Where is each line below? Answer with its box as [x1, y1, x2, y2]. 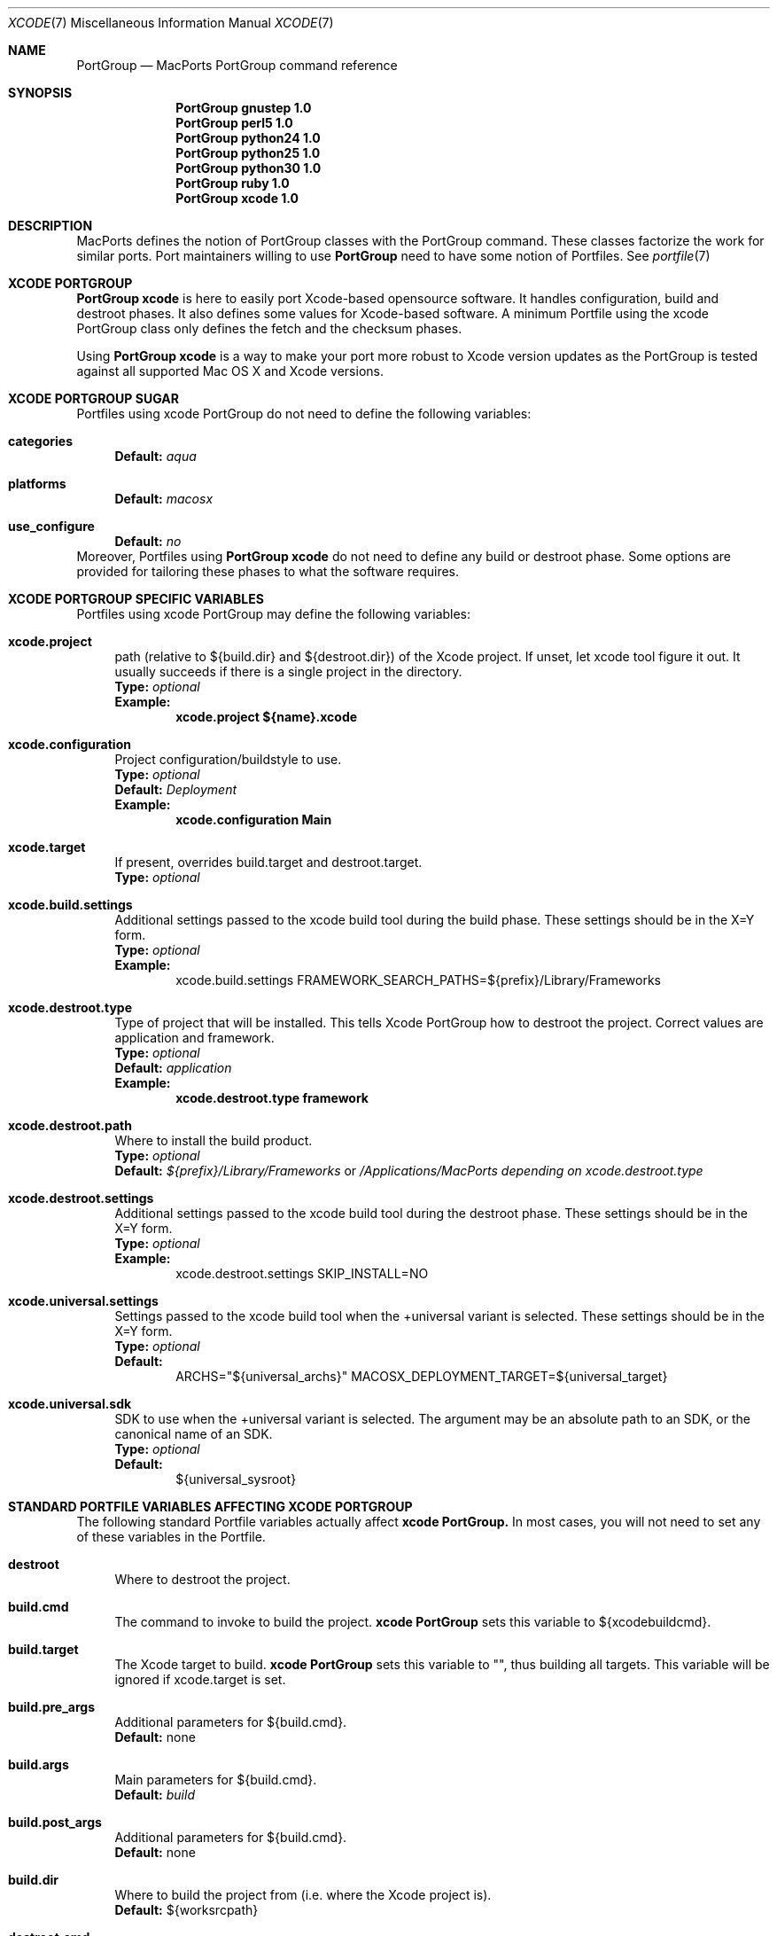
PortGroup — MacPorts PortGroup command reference [76, 58, 398, 73]
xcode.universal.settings [8, 1293, 159, 1308]
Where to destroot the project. [114, 1572, 291, 1587]
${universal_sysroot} [175, 1472, 297, 1487]
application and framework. [114, 1030, 275, 1045]
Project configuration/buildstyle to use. [114, 752, 342, 767]
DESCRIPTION [8, 218, 93, 233]
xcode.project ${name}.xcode [175, 709, 358, 724]
